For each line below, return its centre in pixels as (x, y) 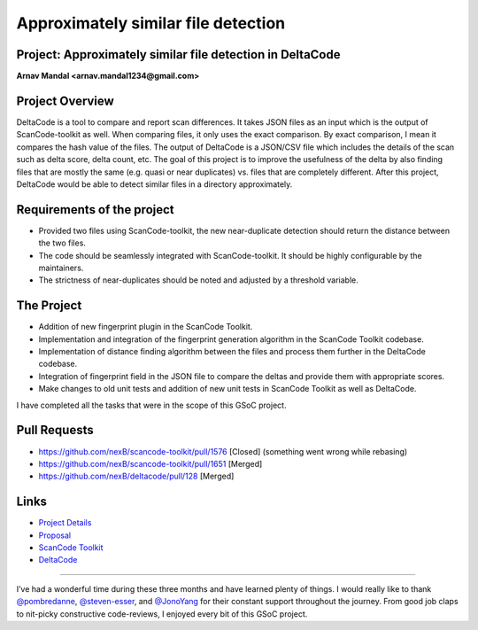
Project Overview (65, 101)
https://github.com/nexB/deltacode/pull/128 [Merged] (136, 476)
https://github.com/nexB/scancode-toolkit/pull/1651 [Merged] (150, 463)
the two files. (62, 243)
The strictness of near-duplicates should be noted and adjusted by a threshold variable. (198, 280)
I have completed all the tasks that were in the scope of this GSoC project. (151, 405)
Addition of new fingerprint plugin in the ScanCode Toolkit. (146, 327)
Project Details (65, 523)
